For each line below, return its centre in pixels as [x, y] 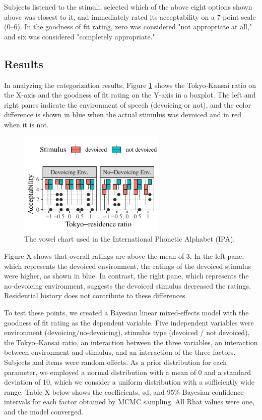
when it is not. [26, 124]
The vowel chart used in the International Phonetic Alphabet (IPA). [130, 239]
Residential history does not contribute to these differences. [96, 295]
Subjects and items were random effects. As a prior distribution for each [115, 362]
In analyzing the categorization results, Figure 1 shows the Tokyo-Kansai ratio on [130, 85]
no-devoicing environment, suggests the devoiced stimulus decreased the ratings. [127, 285]
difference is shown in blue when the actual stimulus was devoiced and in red [123, 114]
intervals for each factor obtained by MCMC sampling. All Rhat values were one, [129, 402]
